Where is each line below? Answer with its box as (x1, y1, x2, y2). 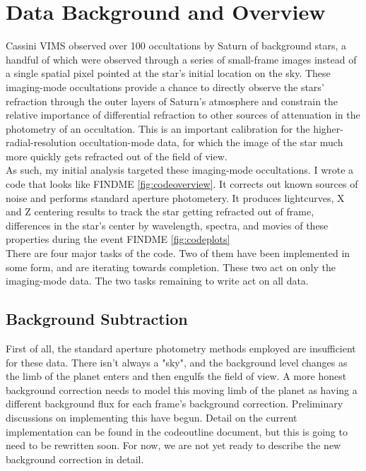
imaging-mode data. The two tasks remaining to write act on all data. (6, 273, 309, 288)
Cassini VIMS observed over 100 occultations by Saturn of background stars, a (6, 38, 347, 53)
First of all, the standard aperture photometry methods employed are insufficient (6, 341, 356, 356)
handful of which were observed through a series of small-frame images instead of (6, 52, 357, 66)
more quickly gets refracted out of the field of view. (6, 148, 228, 163)
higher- (313, 121, 343, 136)
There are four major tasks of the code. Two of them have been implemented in (6, 246, 350, 261)
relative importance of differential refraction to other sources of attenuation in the (6, 107, 360, 122)
